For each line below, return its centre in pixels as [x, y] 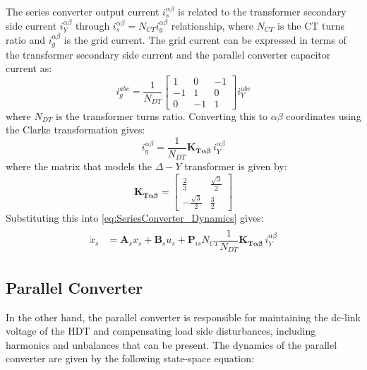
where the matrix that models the [79, 166]
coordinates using [324, 115]
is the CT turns [311, 25]
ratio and [26, 40]
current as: [29, 68]
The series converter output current [83, 11]
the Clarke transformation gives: [76, 130]
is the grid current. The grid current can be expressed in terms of [205, 40]
